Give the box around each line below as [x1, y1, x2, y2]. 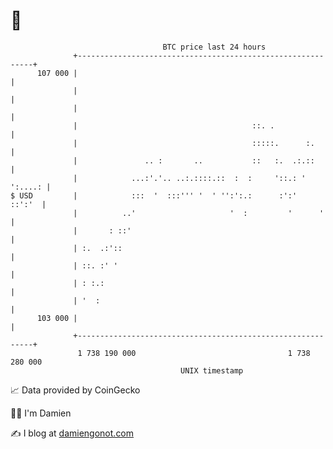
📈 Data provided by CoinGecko [10, 384, 141, 396]
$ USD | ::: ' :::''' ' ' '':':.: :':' [10, 190, 298, 201]
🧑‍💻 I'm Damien [10, 407, 72, 419]
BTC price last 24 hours [162, 42, 267, 52]
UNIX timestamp [180, 365, 244, 376]
